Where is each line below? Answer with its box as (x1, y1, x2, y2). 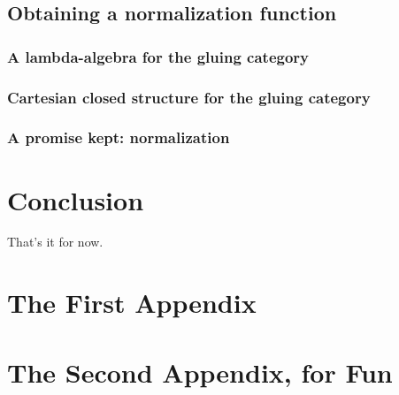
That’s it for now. (7, 232, 104, 251)
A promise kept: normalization (7, 126, 230, 148)
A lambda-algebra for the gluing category (7, 45, 310, 67)
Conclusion (7, 181, 144, 217)
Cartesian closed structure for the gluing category (7, 86, 371, 108)
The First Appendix (7, 285, 257, 321)
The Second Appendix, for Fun (7, 353, 393, 390)
